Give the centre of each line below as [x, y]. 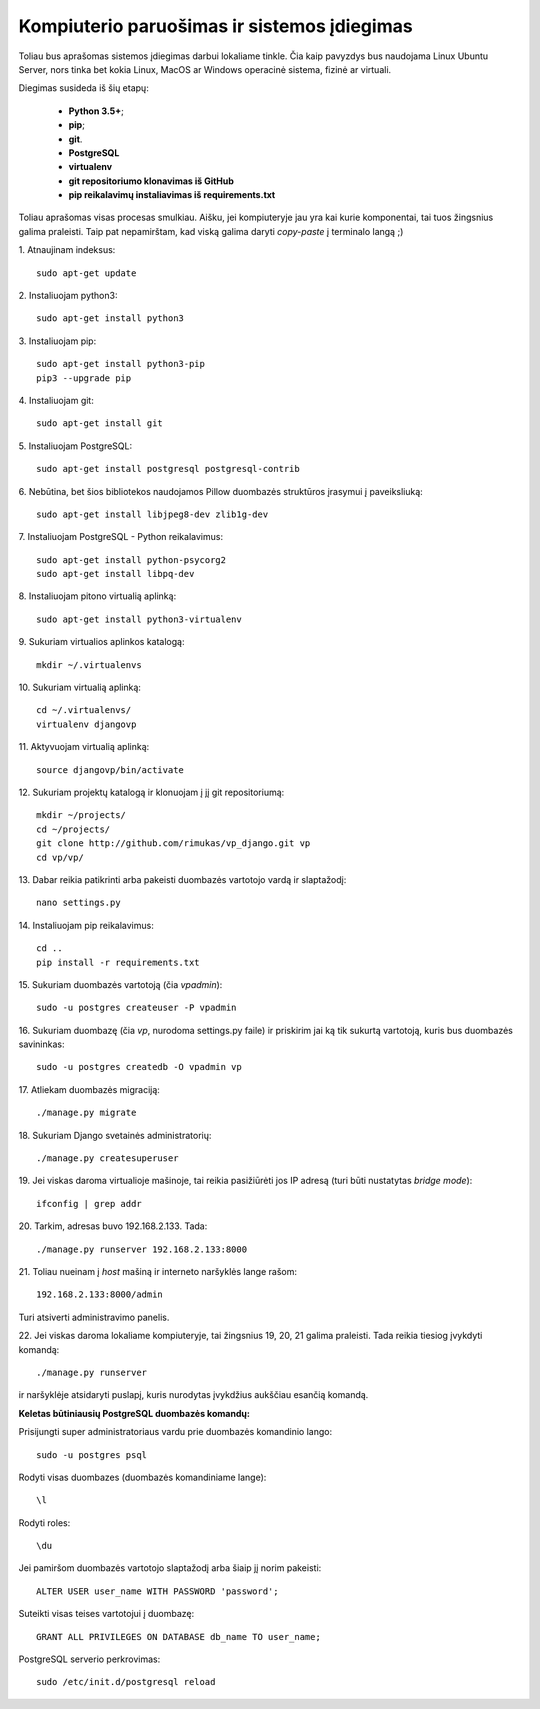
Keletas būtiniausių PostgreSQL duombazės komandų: [134, 1413]
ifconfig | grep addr [89, 1203]
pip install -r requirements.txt [118, 962]
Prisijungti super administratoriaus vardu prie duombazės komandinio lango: [175, 1432]
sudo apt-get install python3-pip [120, 364]
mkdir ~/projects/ [81, 815]
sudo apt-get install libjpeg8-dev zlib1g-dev [152, 514]
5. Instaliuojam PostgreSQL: [75, 446]
